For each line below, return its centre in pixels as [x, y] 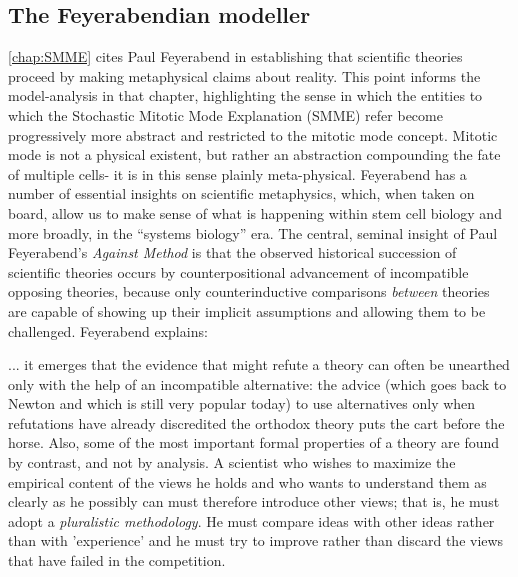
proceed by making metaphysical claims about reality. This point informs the [244, 75]
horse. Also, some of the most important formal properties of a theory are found [254, 442]
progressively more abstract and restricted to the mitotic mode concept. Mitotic [253, 134]
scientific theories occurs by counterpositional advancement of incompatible [238, 271]
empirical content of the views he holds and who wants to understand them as [247, 481]
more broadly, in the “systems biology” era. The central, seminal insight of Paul [253, 232]
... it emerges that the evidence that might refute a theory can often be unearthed [259, 364]
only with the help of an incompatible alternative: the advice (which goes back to [257, 383]
